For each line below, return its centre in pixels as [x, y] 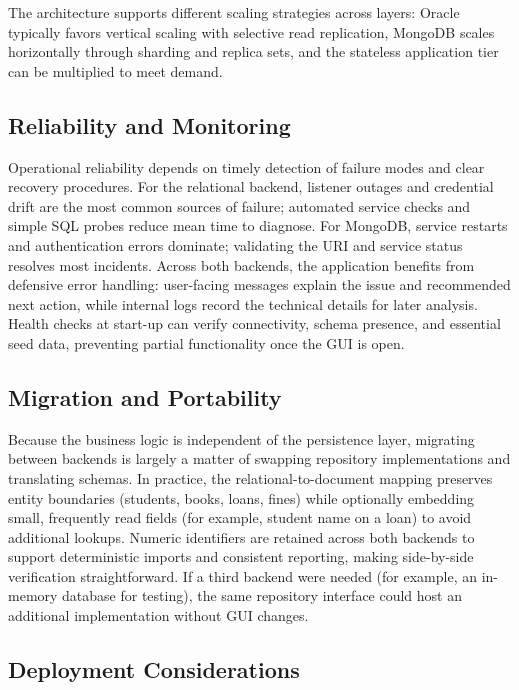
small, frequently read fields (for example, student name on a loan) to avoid [240, 517]
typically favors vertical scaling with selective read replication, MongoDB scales [251, 31]
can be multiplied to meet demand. [115, 70]
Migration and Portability [145, 396]
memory [33, 595]
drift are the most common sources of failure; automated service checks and [239, 205]
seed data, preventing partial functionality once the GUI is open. [206, 342]
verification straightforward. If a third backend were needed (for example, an [242, 575]
